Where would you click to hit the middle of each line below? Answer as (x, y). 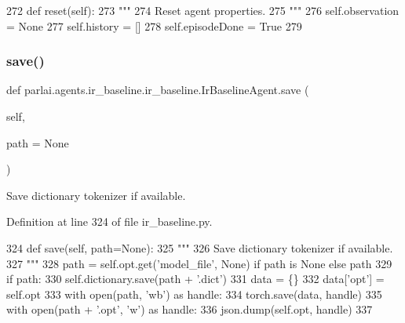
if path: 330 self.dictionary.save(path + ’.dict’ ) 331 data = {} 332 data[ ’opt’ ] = (195, 279)
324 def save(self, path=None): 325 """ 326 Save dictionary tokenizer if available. (200, 247)
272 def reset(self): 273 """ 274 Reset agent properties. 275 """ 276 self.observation (203, 10)
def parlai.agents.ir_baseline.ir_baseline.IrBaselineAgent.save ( (158, 90)
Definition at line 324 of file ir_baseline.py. (109, 221)
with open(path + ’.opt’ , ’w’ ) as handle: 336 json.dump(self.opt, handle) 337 (190, 309)
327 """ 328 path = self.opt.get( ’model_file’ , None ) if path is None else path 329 (199, 263)
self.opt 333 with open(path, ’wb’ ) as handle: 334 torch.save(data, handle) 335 (194, 294)
